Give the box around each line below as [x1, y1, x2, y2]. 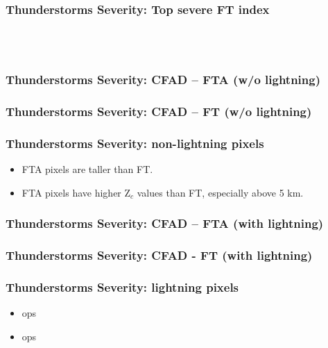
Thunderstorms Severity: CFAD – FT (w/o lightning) [6, 103, 312, 120]
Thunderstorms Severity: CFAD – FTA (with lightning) [6, 215, 324, 232]
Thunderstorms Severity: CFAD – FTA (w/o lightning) [6, 71, 320, 88]
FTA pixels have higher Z [21, 185, 131, 199]
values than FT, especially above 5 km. [137, 185, 304, 199]
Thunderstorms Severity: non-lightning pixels [6, 135, 264, 152]
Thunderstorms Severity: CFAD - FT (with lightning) [6, 247, 313, 264]
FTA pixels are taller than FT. [21, 162, 153, 176]
